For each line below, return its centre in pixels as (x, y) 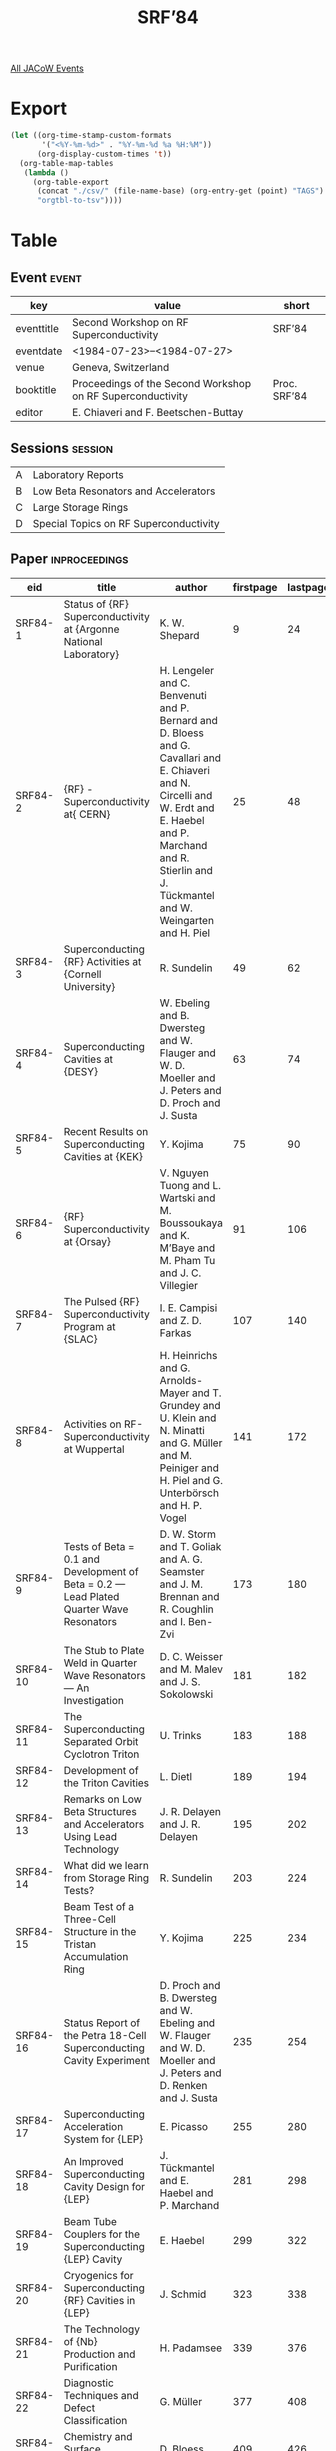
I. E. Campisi (188, 1308)
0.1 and (81, 1559)
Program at (90, 1326)
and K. (174, 1235)
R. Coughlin (186, 1609)
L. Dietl (176, 1776)
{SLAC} (80, 1339)
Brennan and (189, 1596)
